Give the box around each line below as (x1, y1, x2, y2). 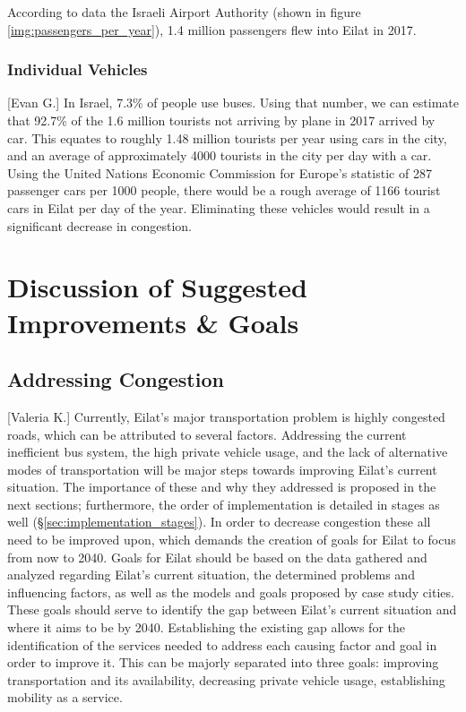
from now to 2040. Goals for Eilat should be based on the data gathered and (7, 547, 427, 566)
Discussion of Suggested (7, 269, 307, 305)
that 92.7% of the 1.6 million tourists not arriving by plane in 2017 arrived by (7, 111, 436, 129)
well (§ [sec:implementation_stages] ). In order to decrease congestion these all (7, 512, 431, 531)
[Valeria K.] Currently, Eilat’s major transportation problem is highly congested (7, 407, 445, 425)
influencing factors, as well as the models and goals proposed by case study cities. (7, 582, 454, 601)
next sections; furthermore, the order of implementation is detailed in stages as (7, 494, 440, 513)
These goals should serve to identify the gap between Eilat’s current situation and (7, 600, 457, 619)
